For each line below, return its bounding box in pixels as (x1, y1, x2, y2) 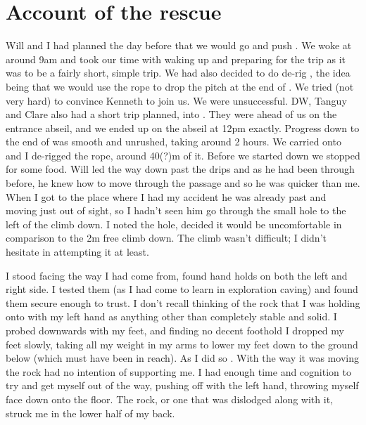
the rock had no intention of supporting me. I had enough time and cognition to (6, 364, 351, 379)
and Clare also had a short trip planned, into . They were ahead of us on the (6, 107, 337, 122)
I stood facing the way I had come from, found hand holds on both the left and (6, 268, 348, 282)
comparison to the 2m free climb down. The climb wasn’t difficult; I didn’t (6, 230, 327, 245)
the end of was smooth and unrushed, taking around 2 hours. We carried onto (6, 134, 341, 149)
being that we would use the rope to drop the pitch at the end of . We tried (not (6, 79, 354, 93)
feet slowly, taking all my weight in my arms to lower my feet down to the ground (6, 336, 358, 351)
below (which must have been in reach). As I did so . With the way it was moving (6, 351, 359, 365)
